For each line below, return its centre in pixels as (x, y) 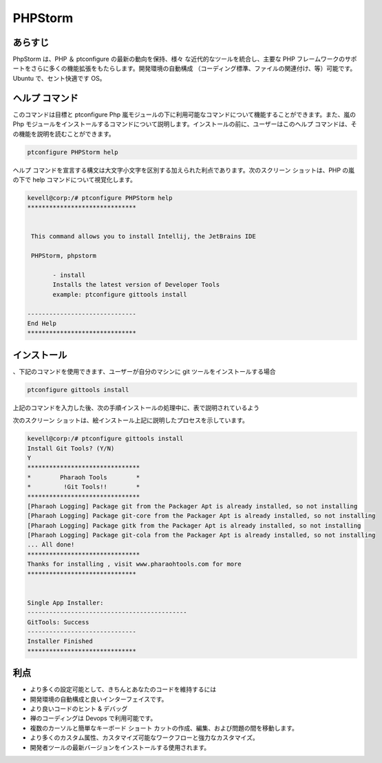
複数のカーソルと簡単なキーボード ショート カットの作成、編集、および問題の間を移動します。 (164, 728)
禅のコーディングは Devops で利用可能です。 (93, 718)
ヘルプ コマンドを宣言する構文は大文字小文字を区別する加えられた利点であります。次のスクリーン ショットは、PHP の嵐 (183, 170)
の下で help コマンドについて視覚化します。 (75, 179)
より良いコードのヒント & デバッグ (79, 709)
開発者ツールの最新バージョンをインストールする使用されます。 (120, 747)
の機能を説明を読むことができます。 (64, 134)
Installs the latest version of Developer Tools (136, 285)
